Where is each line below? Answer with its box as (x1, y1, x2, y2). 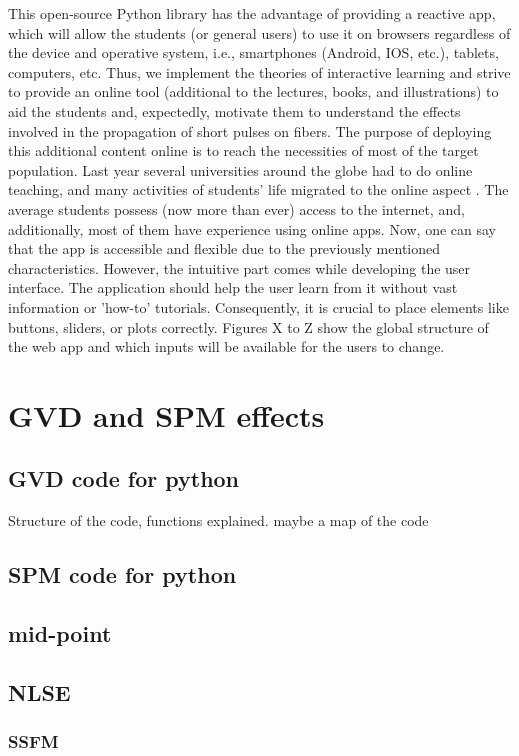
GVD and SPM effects (8, 394, 325, 435)
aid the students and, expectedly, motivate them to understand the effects (8, 100, 461, 121)
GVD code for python (8, 463, 240, 494)
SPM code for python (8, 559, 237, 590)
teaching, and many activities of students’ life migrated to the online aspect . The (8, 179, 509, 200)
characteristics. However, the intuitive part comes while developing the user (8, 257, 471, 278)
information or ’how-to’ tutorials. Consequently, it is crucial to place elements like (8, 296, 509, 317)
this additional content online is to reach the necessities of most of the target (8, 140, 479, 161)
